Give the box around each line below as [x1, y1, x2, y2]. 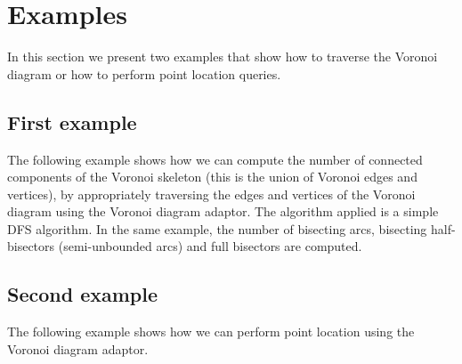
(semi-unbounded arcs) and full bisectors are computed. [58, 237, 362, 255]
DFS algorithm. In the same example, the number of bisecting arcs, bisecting [7, 219, 427, 238]
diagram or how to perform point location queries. [7, 64, 281, 83]
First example [7, 108, 137, 135]
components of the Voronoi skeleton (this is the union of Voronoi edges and [7, 167, 417, 186]
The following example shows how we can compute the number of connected [7, 150, 423, 168]
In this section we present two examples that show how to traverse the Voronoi [7, 47, 438, 66]
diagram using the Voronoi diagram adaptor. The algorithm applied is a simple [7, 202, 439, 221]
